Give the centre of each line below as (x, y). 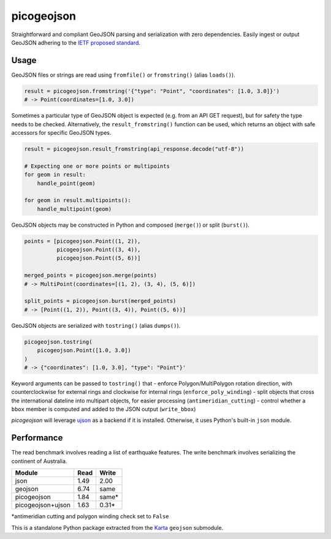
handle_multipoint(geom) (74, 209)
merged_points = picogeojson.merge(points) (91, 275)
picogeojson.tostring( (58, 342)
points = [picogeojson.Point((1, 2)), (82, 241)
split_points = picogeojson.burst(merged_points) (100, 301)
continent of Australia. (39, 461)
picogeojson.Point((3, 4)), (98, 250)
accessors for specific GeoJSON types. (61, 132)
